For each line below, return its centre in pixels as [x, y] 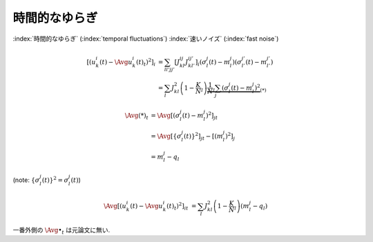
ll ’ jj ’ [170, 70]
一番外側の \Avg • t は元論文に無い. [61, 231]
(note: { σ [26, 180]
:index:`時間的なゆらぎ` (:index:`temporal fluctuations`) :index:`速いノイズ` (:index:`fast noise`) [146, 39]
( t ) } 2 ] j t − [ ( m [203, 136]
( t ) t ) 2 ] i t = [182, 206]
